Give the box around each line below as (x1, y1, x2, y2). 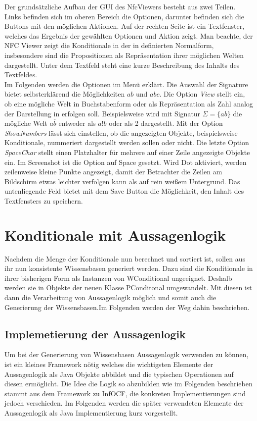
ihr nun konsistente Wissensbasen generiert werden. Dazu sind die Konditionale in (4, 263, 253, 273)
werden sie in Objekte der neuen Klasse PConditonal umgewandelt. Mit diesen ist (4, 282, 252, 293)
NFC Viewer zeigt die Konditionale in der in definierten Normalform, (4, 40, 214, 51)
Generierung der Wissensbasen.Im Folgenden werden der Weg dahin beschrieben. (4, 302, 250, 312)
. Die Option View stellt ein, (159, 89, 245, 99)
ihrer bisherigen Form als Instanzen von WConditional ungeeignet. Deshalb (4, 272, 232, 283)
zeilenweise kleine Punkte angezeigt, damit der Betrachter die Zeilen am (4, 166, 222, 177)
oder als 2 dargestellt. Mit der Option (109, 118, 223, 128)
